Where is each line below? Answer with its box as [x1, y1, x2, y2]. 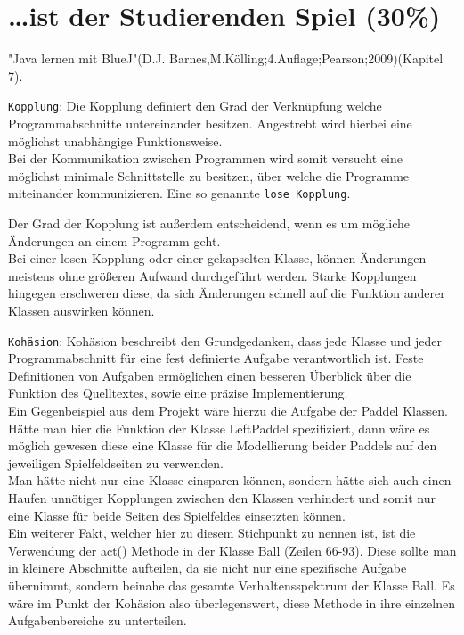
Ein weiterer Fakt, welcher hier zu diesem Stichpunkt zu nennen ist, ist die [8, 524, 416, 542]
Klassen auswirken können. [8, 301, 155, 319]
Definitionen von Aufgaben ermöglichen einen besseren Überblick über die [8, 366, 411, 384]
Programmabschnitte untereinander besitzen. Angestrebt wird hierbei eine [8, 113, 412, 132]
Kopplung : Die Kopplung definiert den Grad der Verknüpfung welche [8, 96, 382, 115]
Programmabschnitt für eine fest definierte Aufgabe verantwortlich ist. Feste [8, 349, 424, 367]
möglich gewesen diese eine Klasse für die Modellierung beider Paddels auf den [8, 436, 437, 455]
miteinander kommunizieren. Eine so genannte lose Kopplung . [8, 184, 351, 202]
